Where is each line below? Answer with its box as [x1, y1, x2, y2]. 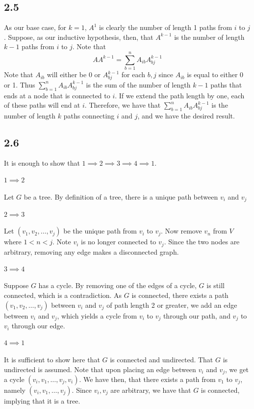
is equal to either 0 [187, 69, 244, 80]
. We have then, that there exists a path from [79, 374, 216, 384]
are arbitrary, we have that [110, 384, 191, 395]
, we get [225, 364, 249, 374]
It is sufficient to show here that [4, 354, 100, 364]
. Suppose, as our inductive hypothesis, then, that [4, 31, 153, 42]
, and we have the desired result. [137, 111, 235, 121]
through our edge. [11, 321, 65, 331]
